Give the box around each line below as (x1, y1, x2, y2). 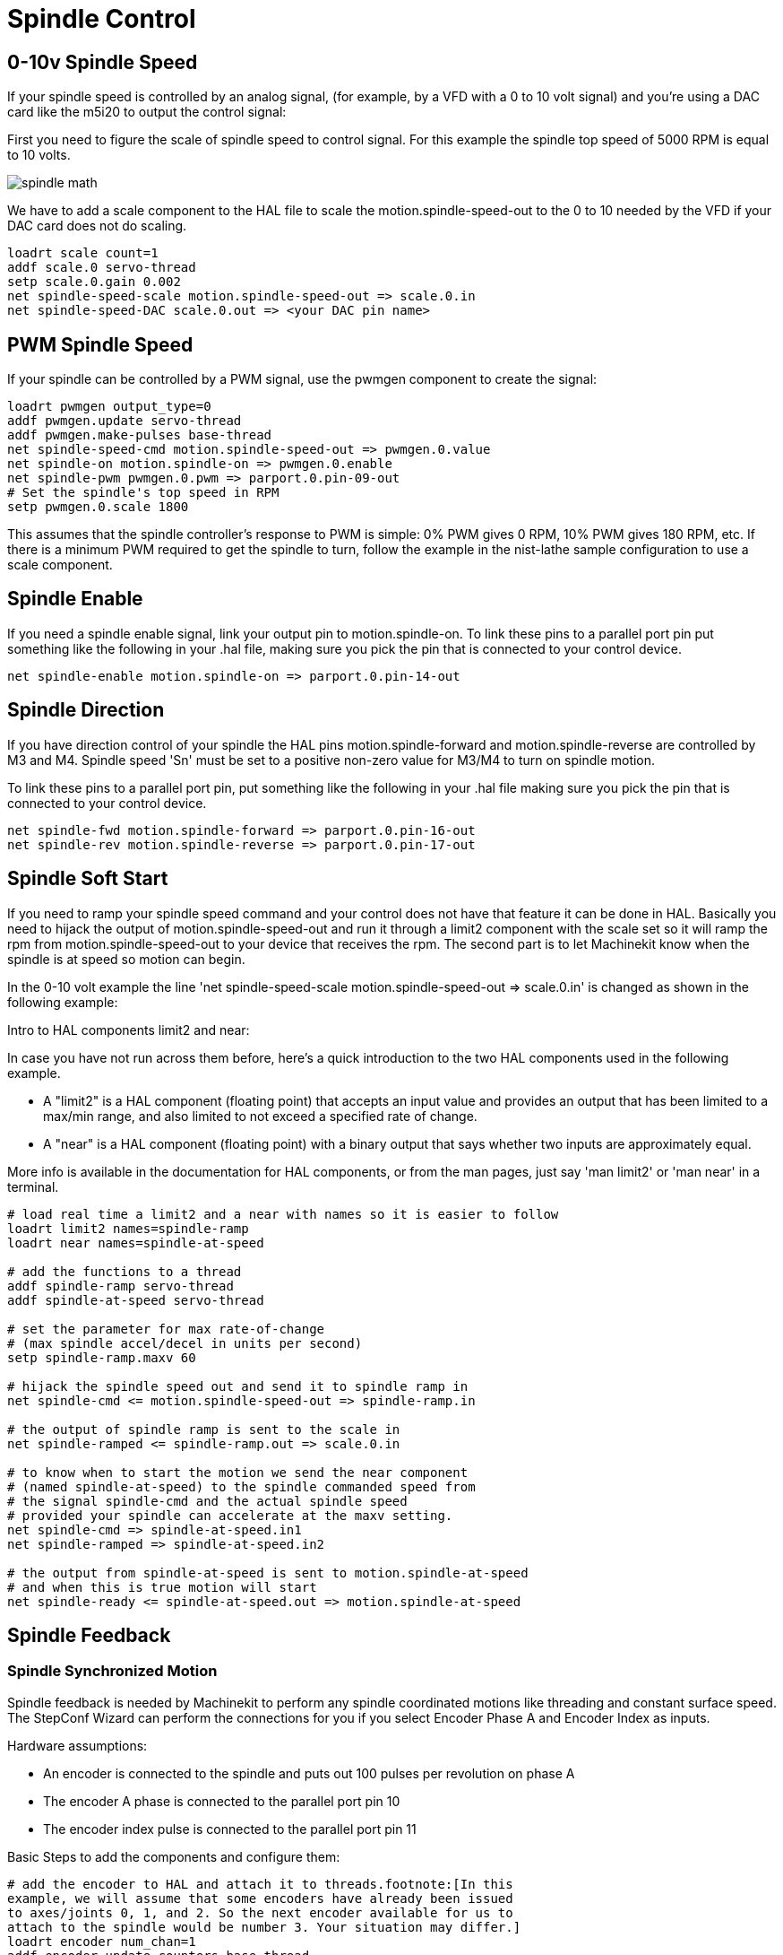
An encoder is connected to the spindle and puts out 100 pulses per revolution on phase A (43, 1765, 575, 1781)
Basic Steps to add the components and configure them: (7, 1848, 340, 1864)
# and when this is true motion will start (7, 1579, 317, 1594)
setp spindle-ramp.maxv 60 (7, 1350, 196, 1365)
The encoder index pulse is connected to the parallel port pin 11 (43, 1820, 417, 1837)
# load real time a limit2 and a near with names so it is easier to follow (7, 1206, 559, 1221)
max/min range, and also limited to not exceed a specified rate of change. (43, 1108, 478, 1124)
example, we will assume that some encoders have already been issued (7, 1890, 513, 1906)
